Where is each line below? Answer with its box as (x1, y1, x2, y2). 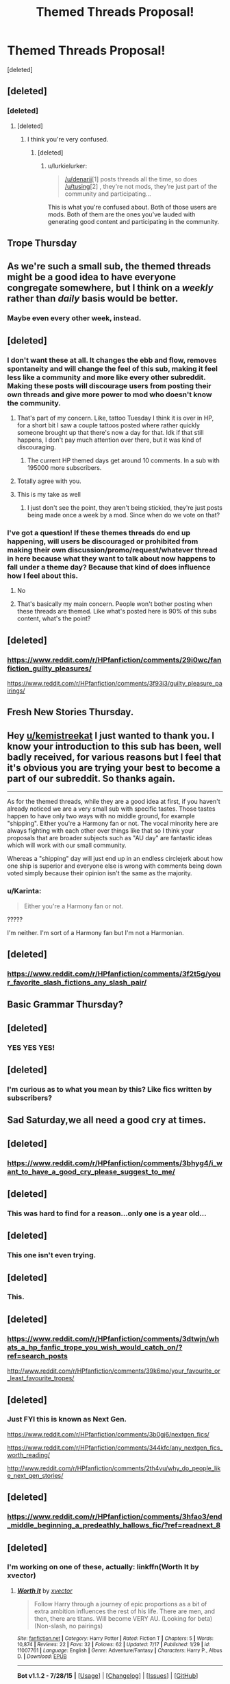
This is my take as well (16, 491, 81, 499)
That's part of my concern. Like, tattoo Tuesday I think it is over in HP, (16, 414, 214, 423)
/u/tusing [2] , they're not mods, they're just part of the (64, 182, 218, 190)
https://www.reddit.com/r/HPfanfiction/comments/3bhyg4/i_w (7, 1158, 223, 1168)
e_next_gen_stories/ (7, 1471, 64, 1479)
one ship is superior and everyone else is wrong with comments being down (7, 862, 222, 870)
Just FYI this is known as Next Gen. (7, 1415, 127, 1424)
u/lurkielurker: (47, 161, 88, 170)
